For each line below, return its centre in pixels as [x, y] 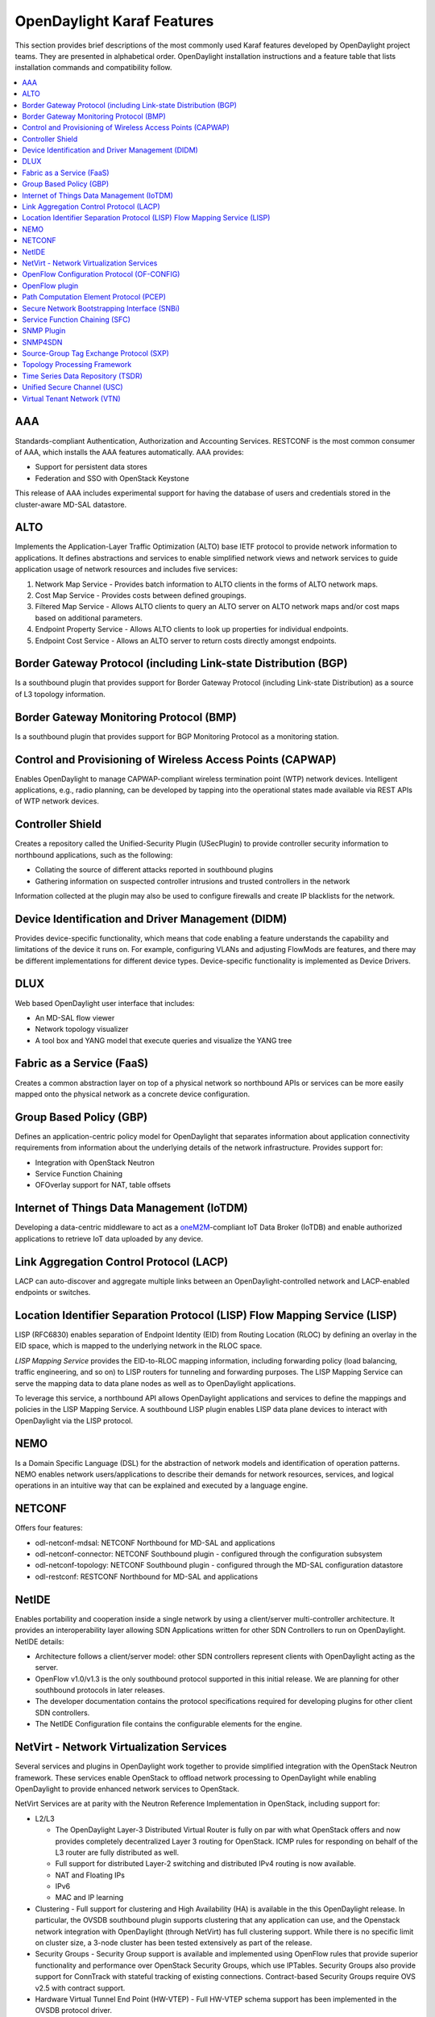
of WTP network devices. [57, 801]
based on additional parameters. [89, 618]
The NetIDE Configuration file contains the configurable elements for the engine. [168, 1724]
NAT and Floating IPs [90, 1875]
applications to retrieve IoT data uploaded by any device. [109, 1238]
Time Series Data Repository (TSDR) [82, 376]
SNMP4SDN [42, 342]
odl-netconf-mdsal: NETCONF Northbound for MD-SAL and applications [155, 1543]
